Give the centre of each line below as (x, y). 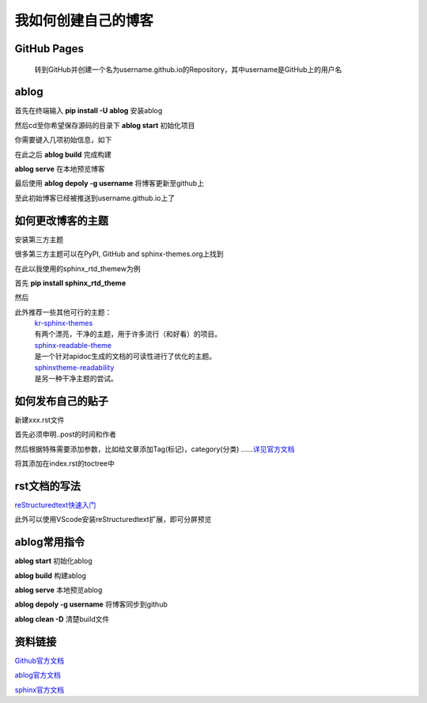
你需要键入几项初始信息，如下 (63, 140)
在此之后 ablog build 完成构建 (63, 154)
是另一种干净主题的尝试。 (76, 379)
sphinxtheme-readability (74, 367)
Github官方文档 (40, 660)
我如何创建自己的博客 (84, 21)
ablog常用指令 (50, 542)
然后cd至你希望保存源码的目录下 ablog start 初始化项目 (105, 125)
